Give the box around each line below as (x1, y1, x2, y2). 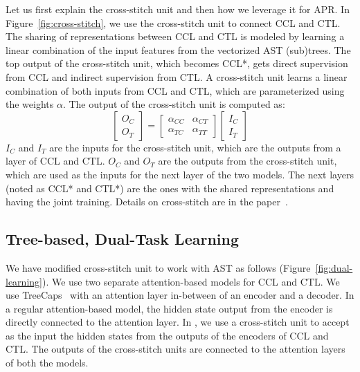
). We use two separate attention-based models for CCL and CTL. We (42, 274, 340, 288)
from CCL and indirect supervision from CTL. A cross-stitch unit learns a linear (6, 69, 348, 84)
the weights (6, 97, 54, 111)
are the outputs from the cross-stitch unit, (158, 154, 337, 168)
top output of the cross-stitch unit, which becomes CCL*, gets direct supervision (6, 56, 348, 71)
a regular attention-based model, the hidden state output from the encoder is (6, 301, 333, 315)
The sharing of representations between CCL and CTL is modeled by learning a (6, 29, 345, 44)
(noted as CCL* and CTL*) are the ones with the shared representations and (6, 180, 334, 195)
